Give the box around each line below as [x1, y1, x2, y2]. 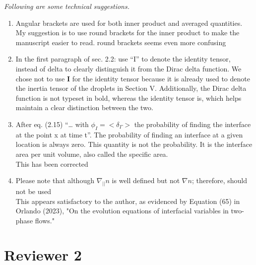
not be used [15, 186, 52, 196]
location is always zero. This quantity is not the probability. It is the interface [15, 139, 253, 149]
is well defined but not [112, 175, 180, 186]
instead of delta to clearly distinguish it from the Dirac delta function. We [15, 63, 242, 73]
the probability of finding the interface [134, 119, 251, 129]
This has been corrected [15, 158, 88, 169]
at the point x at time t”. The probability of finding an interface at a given [15, 129, 243, 139]
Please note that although [15, 175, 94, 186]
